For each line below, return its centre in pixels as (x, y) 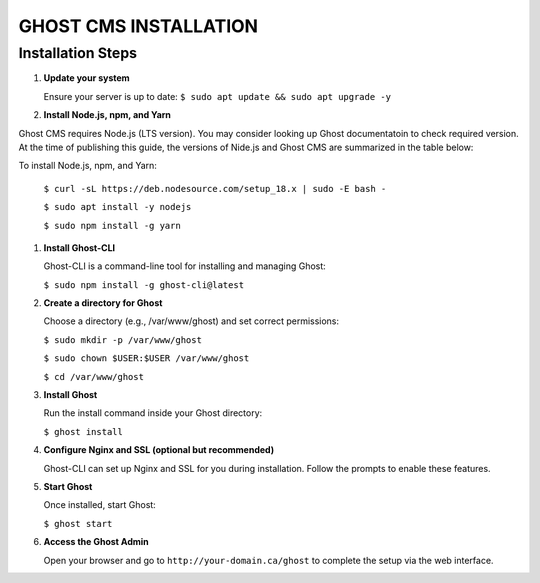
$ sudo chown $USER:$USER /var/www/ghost (146, 358)
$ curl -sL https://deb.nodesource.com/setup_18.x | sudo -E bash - (215, 188)
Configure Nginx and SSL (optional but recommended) (159, 450)
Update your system (86, 78)
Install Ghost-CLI (79, 247)
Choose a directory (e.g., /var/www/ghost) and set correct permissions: (191, 321)
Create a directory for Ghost (103, 303)
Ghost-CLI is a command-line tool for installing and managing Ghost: (185, 266)
